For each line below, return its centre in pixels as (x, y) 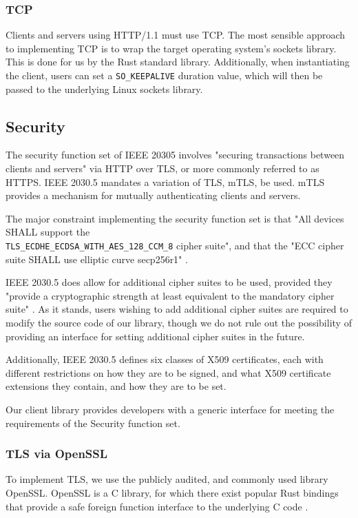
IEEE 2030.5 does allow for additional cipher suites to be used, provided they (169, 282)
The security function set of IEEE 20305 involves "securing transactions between (175, 155)
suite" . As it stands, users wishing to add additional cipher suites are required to (177, 309)
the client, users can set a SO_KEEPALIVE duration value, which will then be (164, 75)
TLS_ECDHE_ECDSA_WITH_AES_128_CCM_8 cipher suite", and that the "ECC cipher (175, 246)
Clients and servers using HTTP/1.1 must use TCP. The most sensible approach (176, 35)
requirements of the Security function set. (93, 423)
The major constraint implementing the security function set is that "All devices (175, 218)
